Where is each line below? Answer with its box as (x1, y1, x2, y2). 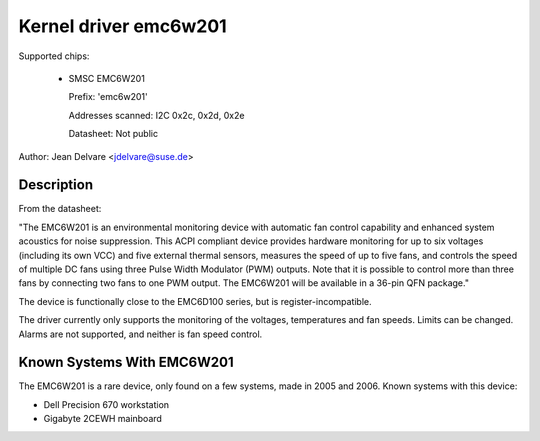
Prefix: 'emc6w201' (68, 91, 149, 103)
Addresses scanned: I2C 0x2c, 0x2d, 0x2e (68, 109, 245, 121)
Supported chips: (18, 50, 90, 62)
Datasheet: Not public (68, 128, 159, 140)
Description (18, 176, 94, 194)
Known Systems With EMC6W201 (18, 354, 234, 371)
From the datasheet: (18, 203, 102, 215)
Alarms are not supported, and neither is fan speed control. (18, 328, 263, 340)
